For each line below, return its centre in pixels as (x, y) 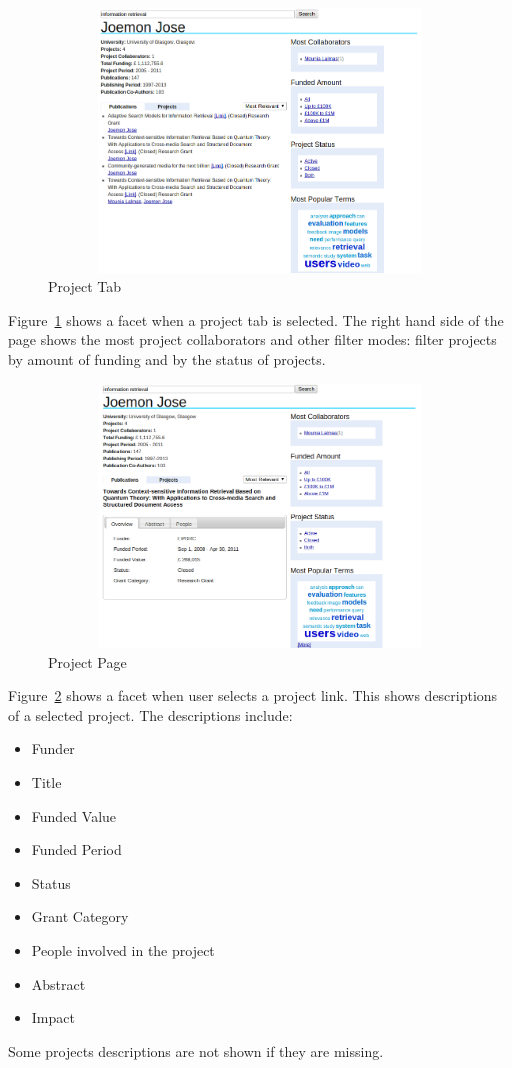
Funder (53, 748)
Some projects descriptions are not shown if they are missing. (196, 1050)
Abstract (58, 983)
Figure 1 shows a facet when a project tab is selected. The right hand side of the (256, 319)
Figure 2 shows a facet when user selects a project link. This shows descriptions (253, 695)
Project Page (87, 661)
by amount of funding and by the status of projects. (167, 358)
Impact (53, 1017)
